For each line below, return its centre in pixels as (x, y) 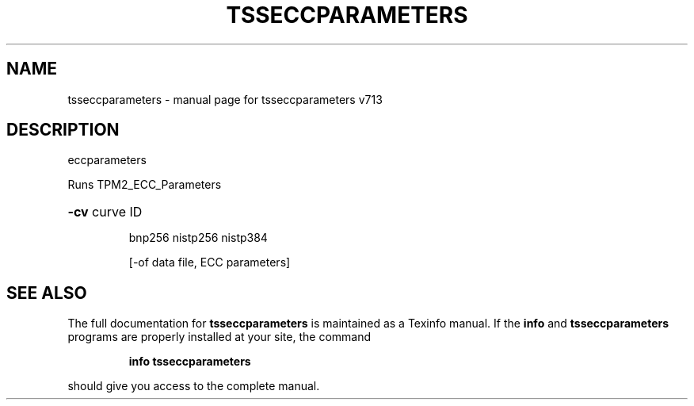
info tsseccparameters (190, 362)
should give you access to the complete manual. (194, 386)
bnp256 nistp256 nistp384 (198, 238)
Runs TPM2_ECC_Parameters (145, 185)
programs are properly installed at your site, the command (219, 337)
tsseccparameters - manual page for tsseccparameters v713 (225, 99)
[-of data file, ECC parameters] (210, 262)
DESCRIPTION (63, 130)
